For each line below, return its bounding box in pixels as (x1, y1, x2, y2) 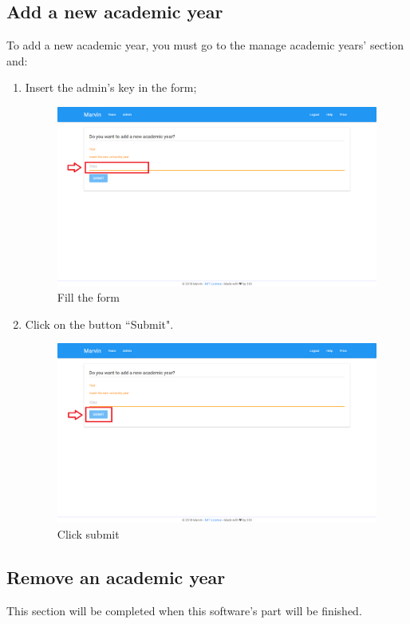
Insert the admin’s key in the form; (25, 79, 197, 96)
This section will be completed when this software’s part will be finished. (6, 602, 362, 618)
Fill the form (57, 289, 120, 306)
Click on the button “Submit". (25, 315, 174, 332)
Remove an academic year (6, 564, 226, 589)
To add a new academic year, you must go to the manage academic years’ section (6, 37, 404, 53)
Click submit (57, 525, 120, 542)
